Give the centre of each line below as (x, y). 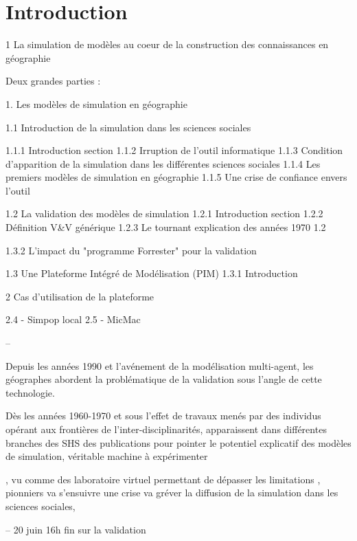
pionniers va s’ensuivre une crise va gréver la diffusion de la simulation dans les (172, 493)
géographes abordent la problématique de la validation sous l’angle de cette (164, 379)
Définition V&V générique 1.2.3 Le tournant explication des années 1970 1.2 (166, 227)
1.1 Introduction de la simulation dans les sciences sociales (128, 127)
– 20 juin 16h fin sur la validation (76, 529)
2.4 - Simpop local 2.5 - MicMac (73, 319)
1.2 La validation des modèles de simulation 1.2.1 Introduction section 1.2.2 (164, 213)
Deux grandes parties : (53, 81)
